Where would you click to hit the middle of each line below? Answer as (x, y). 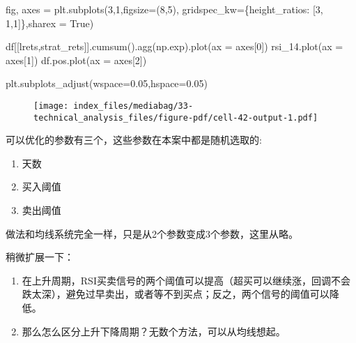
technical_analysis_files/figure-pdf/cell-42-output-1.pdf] (176, 117)
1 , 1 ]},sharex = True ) (50, 23)
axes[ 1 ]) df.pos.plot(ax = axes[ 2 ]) (76, 60)
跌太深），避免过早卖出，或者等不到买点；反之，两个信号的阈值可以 (176, 294)
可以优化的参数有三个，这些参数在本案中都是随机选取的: (134, 140)
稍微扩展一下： (40, 257)
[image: (51, 106)
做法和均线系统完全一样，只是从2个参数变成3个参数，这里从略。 (152, 233)
